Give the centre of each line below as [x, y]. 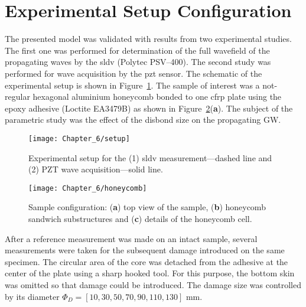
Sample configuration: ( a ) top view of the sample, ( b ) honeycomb [147, 207]
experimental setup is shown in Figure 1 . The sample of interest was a [132, 85]
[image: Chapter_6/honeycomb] [88, 188]
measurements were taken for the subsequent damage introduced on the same [145, 250]
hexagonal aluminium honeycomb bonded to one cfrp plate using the [157, 97]
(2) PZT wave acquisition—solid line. [96, 169]
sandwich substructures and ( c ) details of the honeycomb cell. [140, 218]
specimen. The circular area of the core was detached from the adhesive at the [147, 261]
